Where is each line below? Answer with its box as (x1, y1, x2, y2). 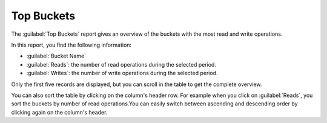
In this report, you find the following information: (11, 41, 132, 48)
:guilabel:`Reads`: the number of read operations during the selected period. (26, 61, 216, 68)
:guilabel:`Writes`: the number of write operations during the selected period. (26, 70, 218, 77)
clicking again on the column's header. (11, 108, 108, 116)
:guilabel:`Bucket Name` (26, 52, 87, 60)
